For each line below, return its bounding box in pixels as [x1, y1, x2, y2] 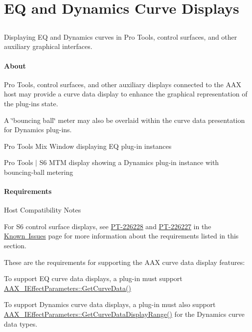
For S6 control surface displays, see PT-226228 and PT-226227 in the [4, 221, 211, 231]
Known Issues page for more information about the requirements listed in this [4, 231, 239, 241]
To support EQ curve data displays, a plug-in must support [4, 273, 183, 284]
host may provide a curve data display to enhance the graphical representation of [4, 89, 248, 99]
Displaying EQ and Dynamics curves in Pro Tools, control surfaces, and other [4, 31, 237, 42]
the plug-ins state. [4, 98, 58, 108]
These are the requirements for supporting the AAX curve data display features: [4, 257, 245, 267]
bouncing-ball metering [4, 166, 73, 177]
